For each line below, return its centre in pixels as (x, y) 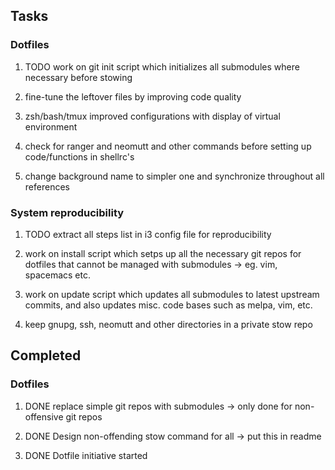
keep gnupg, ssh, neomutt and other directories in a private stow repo (168, 324)
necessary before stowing (78, 77)
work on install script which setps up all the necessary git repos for (163, 253)
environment (51, 126)
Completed (46, 355)
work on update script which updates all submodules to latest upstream (172, 294)
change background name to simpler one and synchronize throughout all (174, 176)
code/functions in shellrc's (79, 156)
